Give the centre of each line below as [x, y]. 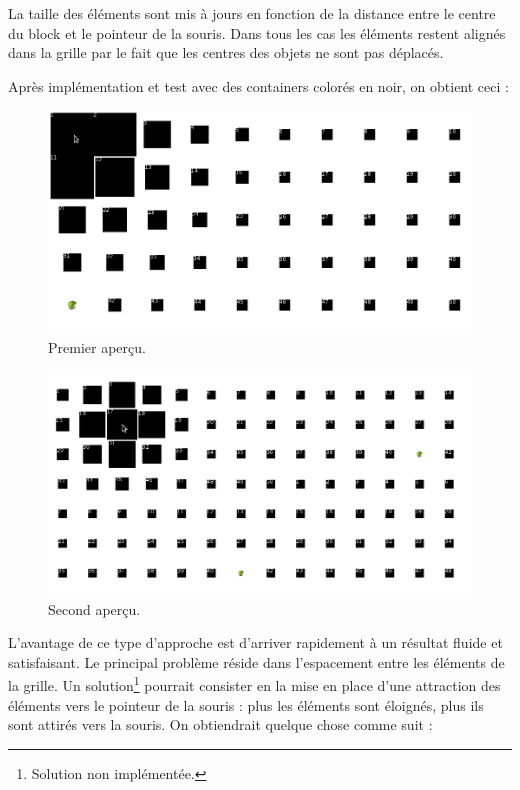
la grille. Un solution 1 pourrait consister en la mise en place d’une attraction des [254, 684]
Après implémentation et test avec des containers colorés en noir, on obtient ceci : [258, 85]
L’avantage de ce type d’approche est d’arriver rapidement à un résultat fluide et [255, 642]
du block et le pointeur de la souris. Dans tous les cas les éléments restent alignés [257, 32]
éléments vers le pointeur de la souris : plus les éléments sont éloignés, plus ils [246, 704]
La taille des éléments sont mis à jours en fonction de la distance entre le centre [252, 13]
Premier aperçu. [97, 347]
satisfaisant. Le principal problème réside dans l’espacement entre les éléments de [256, 661]
